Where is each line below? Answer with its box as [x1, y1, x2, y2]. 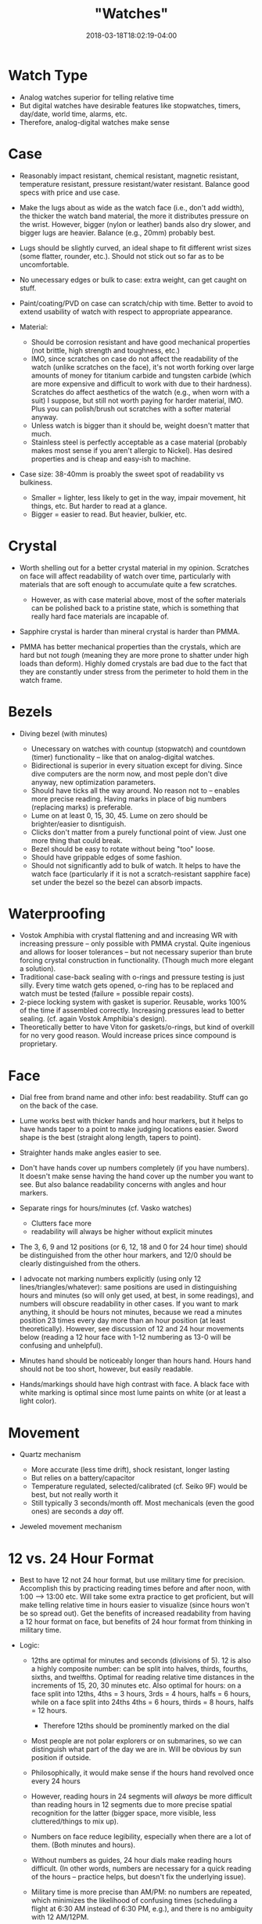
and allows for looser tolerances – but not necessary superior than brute [19, 947, 253, 957]
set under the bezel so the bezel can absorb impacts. [31, 877, 203, 887]
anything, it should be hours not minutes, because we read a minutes [19, 1308, 242, 1317]
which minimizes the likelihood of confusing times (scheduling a [31, 1896, 238, 1905]
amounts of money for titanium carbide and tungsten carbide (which [31, 371, 252, 380]
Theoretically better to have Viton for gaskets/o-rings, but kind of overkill [19, 1022, 255, 1032]
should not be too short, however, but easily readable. [19, 1364, 194, 1374]
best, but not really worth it [31, 1490, 119, 1499]
